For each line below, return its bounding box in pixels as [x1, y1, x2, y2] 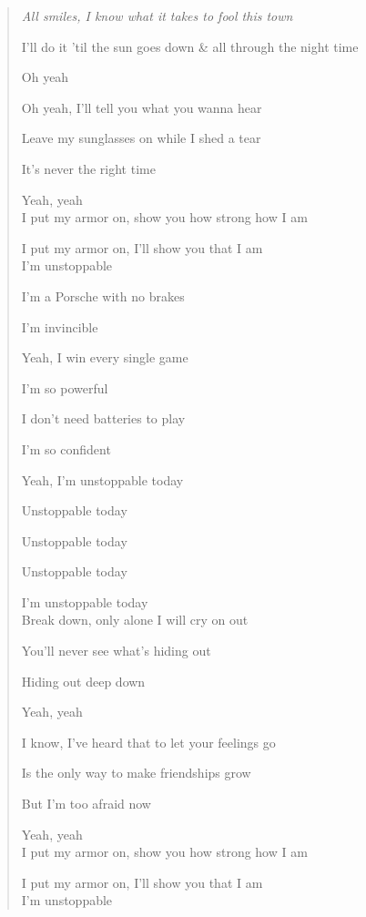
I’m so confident [21, 439, 111, 458]
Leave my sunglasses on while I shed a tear [21, 128, 261, 148]
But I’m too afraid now [21, 794, 151, 813]
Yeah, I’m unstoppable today [21, 470, 184, 489]
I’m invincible [21, 317, 98, 336]
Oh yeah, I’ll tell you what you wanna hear [21, 97, 262, 117]
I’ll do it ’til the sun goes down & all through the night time [21, 36, 359, 56]
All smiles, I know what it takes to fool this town [21, 6, 293, 25]
